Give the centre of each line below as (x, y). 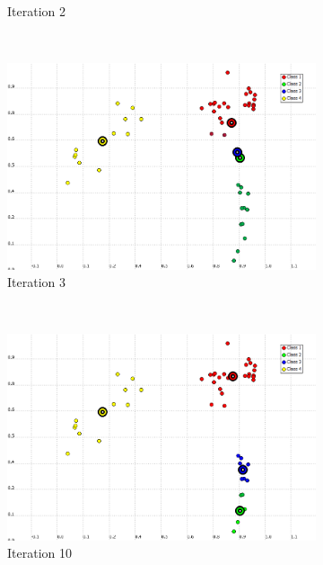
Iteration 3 (36, 282)
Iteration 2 (36, 11)
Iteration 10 (39, 553)
